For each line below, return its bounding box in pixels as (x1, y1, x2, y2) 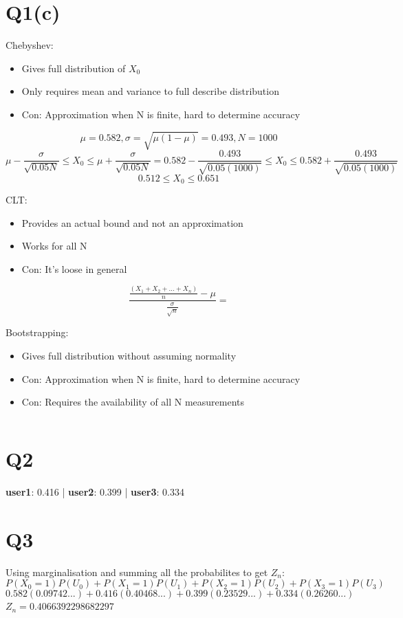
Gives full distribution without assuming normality (21, 349, 237, 363)
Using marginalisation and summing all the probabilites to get (6, 564, 268, 579)
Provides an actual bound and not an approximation (21, 215, 243, 230)
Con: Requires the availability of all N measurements (21, 395, 245, 409)
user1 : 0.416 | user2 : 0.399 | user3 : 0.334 (6, 484, 184, 498)
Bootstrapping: (6, 325, 69, 340)
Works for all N (21, 239, 87, 253)
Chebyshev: (6, 38, 54, 52)
